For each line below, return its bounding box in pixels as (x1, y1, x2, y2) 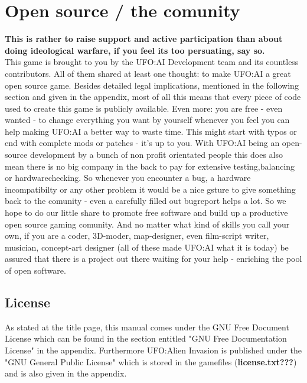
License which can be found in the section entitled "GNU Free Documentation (5, 332, 287, 345)
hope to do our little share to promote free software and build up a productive (5, 206, 288, 219)
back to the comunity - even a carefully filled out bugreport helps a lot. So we (5, 194, 286, 207)
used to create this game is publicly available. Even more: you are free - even (5, 102, 283, 114)
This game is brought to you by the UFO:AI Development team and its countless (5, 56, 299, 68)
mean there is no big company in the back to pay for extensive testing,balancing (5, 160, 295, 172)
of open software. (5, 264, 66, 276)
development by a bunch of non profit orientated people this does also (30, 148, 283, 161)
